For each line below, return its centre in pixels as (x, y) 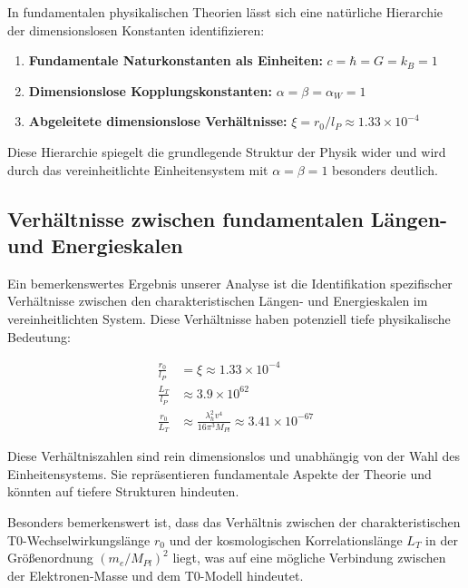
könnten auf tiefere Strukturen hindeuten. (123, 491)
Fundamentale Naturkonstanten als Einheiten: (175, 60)
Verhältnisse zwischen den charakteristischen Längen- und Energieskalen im (218, 301)
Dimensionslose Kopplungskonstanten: (151, 90)
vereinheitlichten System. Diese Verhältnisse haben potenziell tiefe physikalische (229, 318)
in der (442, 539)
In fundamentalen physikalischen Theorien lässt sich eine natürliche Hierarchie (225, 12)
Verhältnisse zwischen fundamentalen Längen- (228, 218)
